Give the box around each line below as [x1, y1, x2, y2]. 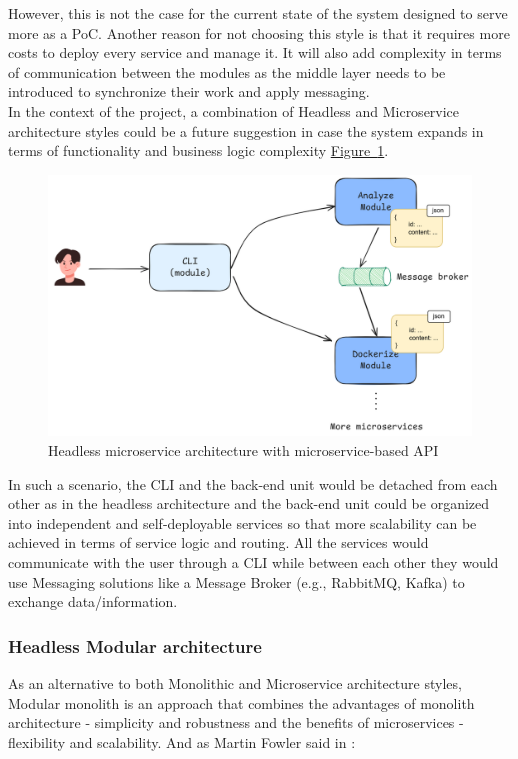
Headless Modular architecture [8, 633, 262, 658]
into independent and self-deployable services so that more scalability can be [8, 512, 477, 533]
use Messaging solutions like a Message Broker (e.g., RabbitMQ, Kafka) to [8, 571, 465, 592]
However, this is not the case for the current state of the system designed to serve [8, 3, 508, 23]
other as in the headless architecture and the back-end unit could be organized [8, 493, 490, 514]
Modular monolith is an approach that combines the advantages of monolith [8, 692, 475, 713]
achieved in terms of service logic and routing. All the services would [8, 532, 429, 553]
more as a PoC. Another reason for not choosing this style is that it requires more [8, 22, 510, 43]
